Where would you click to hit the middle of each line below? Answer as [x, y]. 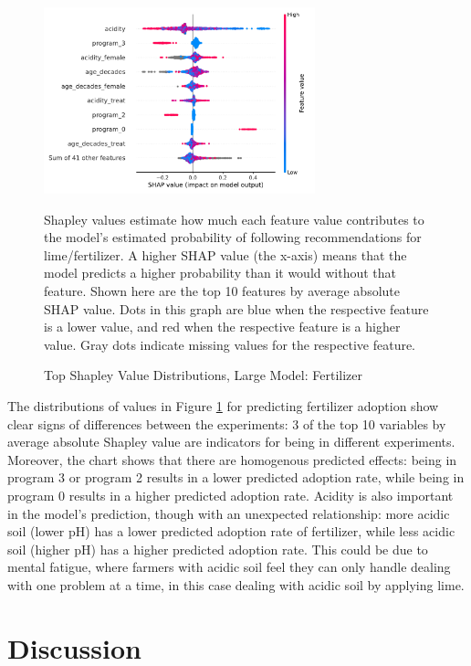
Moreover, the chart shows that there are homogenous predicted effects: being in [232, 459]
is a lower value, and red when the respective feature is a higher [222, 327]
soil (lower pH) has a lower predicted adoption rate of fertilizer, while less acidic [231, 531]
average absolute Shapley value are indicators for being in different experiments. [231, 442]
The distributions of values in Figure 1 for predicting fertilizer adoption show [223, 405]
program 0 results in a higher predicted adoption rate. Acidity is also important [230, 495]
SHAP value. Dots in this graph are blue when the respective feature [236, 308]
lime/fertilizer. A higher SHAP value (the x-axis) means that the [225, 254]
